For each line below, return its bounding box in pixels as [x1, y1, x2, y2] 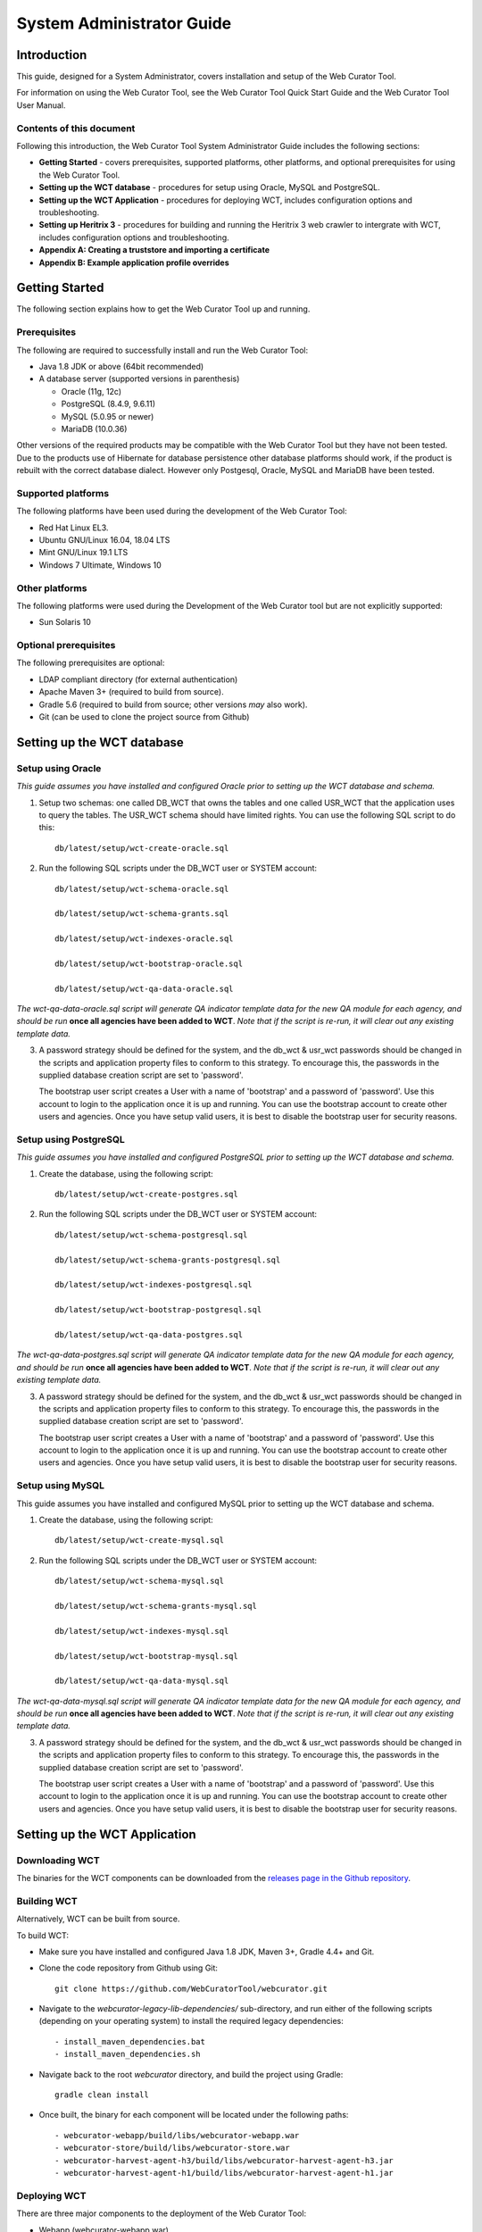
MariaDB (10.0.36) [61, 423, 128, 434]
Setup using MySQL [16, 1479, 104, 1492]
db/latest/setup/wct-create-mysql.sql [54, 1536, 225, 1545]
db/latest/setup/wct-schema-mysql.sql [54, 1576, 225, 1587]
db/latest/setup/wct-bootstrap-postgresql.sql [54, 1304, 262, 1315]
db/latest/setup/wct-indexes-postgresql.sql [54, 1279, 253, 1290]
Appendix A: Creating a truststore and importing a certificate [38, 245, 270, 255]
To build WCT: [16, 1929, 69, 1941]
